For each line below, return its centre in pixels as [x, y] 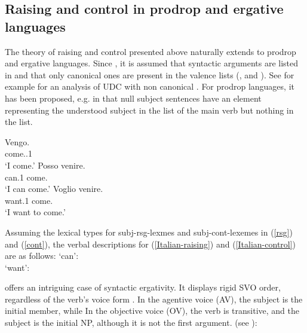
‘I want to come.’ [35, 212]
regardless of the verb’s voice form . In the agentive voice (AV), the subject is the [154, 299]
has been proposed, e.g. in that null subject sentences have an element [133, 98]
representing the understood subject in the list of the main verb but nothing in [149, 110]
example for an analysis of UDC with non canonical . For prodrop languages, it [150, 86]
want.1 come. [29, 200]
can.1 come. [26, 177]
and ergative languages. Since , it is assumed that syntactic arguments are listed [152, 63]
